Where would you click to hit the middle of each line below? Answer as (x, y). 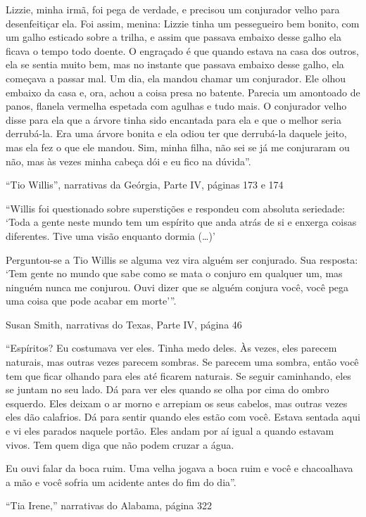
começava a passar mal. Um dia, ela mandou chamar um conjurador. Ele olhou (176, 78)
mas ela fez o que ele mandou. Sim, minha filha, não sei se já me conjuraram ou (178, 147)
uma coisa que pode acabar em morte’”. (91, 301)
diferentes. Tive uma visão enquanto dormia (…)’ (111, 235)
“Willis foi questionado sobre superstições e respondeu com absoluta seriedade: (175, 208)
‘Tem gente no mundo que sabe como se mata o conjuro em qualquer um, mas (174, 273)
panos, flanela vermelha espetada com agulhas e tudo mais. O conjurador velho (176, 106)
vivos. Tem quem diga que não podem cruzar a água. (120, 444)
